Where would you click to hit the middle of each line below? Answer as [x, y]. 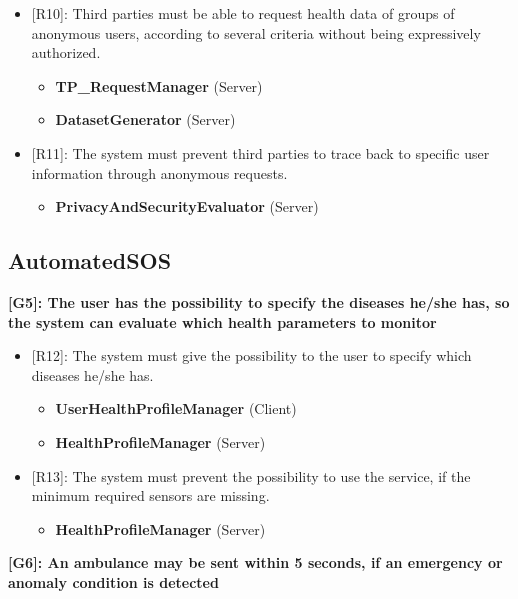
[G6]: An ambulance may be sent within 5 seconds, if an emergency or [255, 562]
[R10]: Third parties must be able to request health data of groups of [243, 13]
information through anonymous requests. [159, 172]
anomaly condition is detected [113, 581]
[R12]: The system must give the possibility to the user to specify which [251, 355]
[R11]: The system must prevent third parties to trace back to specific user [260, 152]
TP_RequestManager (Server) [159, 85]
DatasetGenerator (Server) [145, 119]
